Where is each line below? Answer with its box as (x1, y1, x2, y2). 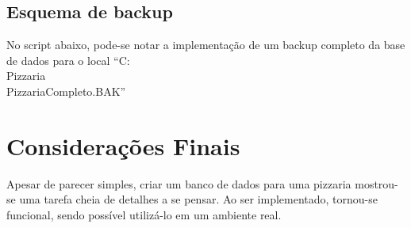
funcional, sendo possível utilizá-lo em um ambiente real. (6, 206, 282, 222)
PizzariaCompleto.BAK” (6, 82, 126, 99)
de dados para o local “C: (6, 51, 130, 68)
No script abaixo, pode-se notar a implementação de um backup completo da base (6, 36, 405, 53)
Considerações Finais (6, 129, 240, 161)
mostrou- (355, 175, 398, 192)
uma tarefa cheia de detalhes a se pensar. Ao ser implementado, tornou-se (19, 191, 378, 207)
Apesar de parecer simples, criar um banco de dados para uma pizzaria (6, 175, 351, 192)
